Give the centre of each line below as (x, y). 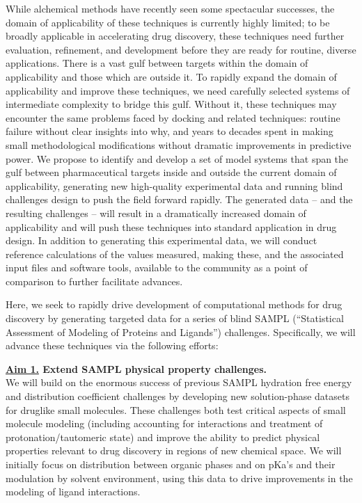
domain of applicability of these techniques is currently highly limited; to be (168, 22)
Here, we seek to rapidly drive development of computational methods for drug (174, 304)
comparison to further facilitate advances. (94, 281)
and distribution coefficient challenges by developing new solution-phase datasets (178, 396)
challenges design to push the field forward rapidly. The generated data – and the (179, 199)
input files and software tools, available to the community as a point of (157, 268)
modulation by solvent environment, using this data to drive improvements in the (179, 478)
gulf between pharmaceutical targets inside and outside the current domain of (171, 172)
